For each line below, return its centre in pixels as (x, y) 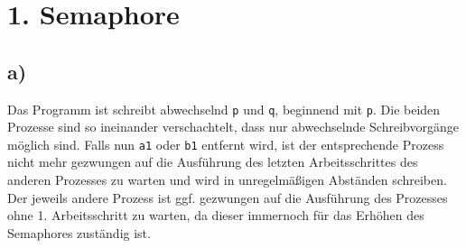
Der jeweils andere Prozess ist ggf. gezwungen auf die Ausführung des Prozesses (228, 197)
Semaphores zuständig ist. (79, 232)
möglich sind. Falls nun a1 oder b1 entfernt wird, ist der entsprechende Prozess (226, 144)
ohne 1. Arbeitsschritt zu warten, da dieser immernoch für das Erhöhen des (216, 215)
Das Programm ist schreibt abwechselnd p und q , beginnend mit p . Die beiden (224, 109)
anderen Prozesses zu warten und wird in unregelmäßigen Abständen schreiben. (227, 180)
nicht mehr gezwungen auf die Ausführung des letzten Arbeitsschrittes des (213, 162)
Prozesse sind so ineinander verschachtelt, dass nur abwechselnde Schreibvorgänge (233, 127)
